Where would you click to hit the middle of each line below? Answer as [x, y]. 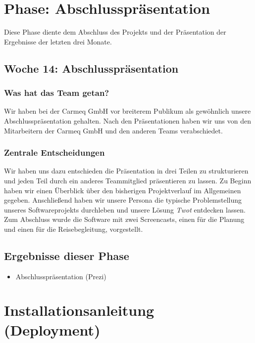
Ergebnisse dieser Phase [67, 255]
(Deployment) [52, 329]
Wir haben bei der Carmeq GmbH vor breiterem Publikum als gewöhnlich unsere [127, 111]
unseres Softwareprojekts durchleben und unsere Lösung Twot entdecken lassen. [125, 209]
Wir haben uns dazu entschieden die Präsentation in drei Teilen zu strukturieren [126, 171]
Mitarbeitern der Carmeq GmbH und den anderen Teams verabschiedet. [113, 130]
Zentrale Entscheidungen [54, 152]
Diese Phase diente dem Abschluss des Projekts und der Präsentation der [115, 32]
